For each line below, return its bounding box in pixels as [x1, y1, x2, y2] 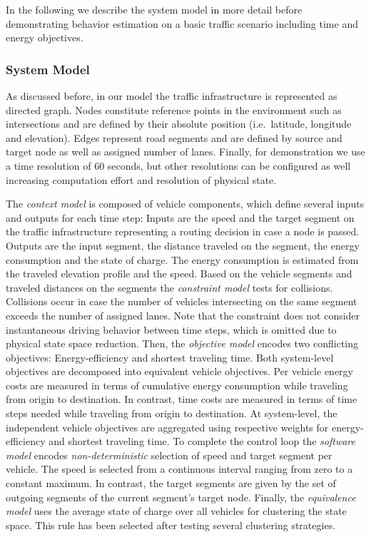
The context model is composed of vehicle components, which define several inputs [6, 196, 365, 211]
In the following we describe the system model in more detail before [6, 2, 303, 16]
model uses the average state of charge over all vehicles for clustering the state [6, 503, 347, 518]
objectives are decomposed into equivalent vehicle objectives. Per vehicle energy [6, 364, 353, 379]
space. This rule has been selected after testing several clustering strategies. [6, 517, 336, 532]
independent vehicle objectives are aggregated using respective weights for [6, 419, 329, 434]
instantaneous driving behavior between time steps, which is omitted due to [6, 322, 337, 337]
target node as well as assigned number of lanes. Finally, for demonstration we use [6, 144, 365, 159]
